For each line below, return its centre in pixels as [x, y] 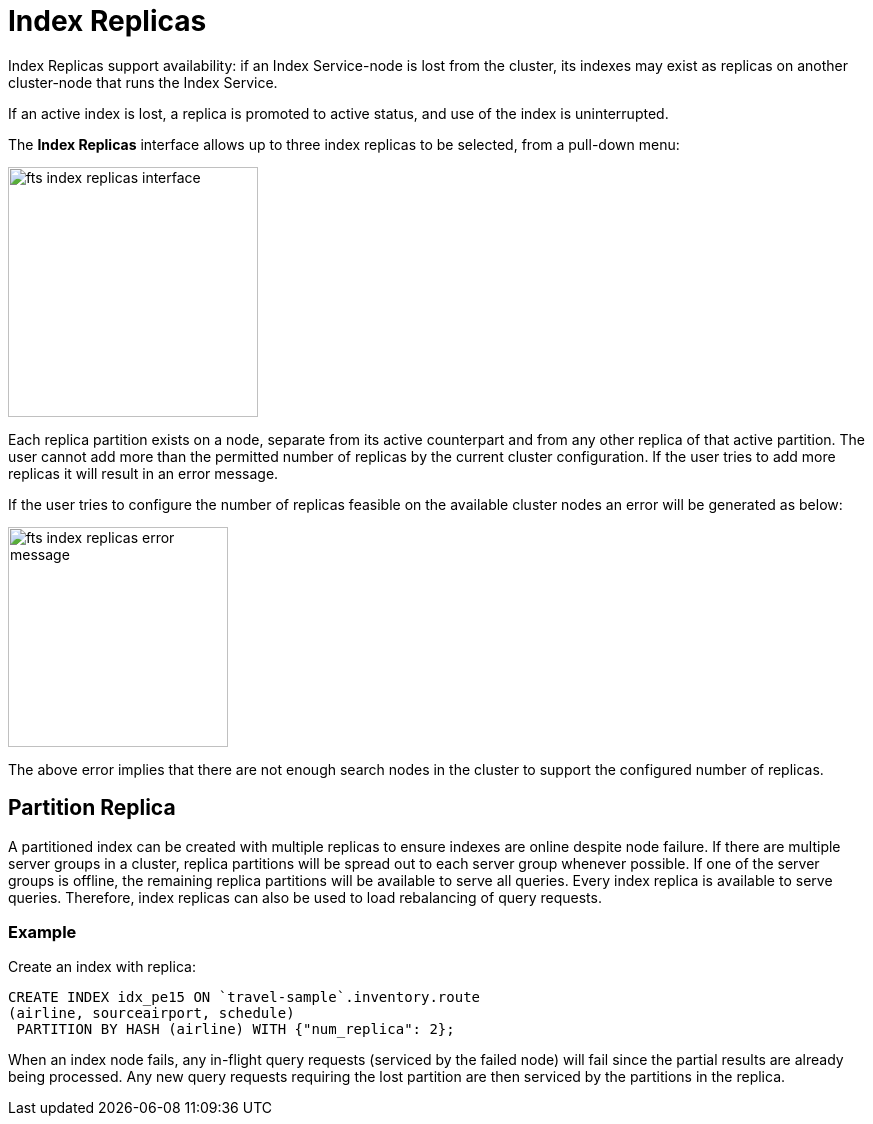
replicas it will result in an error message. [143, 473]
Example [42, 931]
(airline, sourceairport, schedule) [151, 1013]
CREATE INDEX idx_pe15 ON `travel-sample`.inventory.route [244, 997]
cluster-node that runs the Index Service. [143, 82]
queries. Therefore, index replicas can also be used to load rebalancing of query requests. [305, 897]
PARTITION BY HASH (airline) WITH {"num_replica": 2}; [235, 1029]
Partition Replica [92, 808]
